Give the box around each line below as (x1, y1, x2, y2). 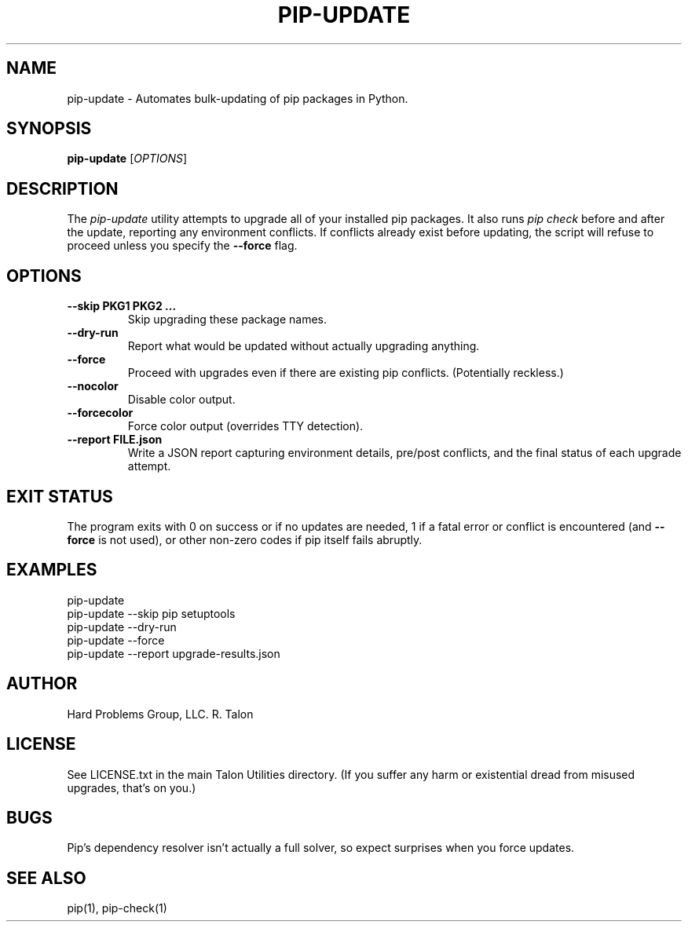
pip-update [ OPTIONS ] (67, 152, 188, 166)
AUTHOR (6, 674, 78, 694)
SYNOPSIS (6, 119, 92, 139)
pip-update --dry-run (67, 619, 177, 634)
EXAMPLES (6, 560, 97, 580)
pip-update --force (67, 633, 165, 647)
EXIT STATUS (6, 486, 113, 506)
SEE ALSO (6, 868, 86, 888)
